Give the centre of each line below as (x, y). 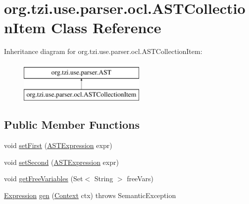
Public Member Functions (72, 125)
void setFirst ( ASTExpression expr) (58, 145)
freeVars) (140, 178)
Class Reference (106, 27)
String (104, 178)
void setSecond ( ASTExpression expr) (61, 162)
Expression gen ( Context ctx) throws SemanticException (90, 195)
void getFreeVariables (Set (44, 178)
